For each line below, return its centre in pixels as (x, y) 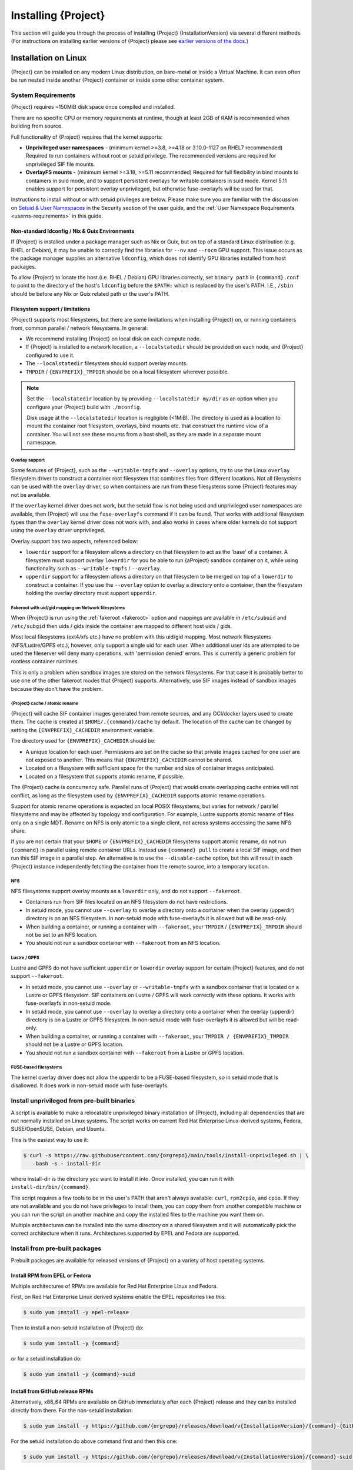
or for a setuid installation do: (46, 1359)
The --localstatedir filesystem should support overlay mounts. (107, 363)
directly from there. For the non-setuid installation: (72, 1410)
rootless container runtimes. (45, 661)
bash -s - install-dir (68, 1164)
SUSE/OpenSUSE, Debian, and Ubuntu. (58, 1129)
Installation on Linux (49, 58)
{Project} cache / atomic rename (45, 704)
